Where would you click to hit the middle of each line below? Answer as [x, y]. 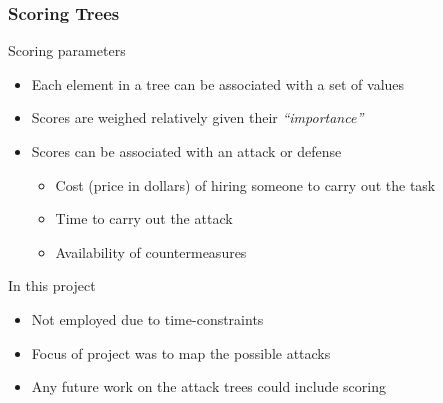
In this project [52, 285]
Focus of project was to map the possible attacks [181, 352]
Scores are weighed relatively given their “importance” [197, 117]
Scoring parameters [67, 50]
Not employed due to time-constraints [147, 318]
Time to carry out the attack [144, 218]
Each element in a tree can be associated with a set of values [218, 83]
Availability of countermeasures [151, 251]
